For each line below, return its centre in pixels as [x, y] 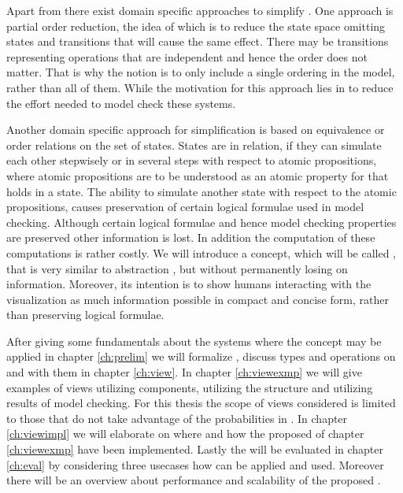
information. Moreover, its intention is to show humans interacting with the [189, 284]
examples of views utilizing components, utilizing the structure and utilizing [190, 387]
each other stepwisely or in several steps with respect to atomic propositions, [192, 160]
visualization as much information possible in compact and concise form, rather [198, 299]
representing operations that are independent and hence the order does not [187, 56]
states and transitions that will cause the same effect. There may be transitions [198, 41]
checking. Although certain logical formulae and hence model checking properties [201, 222]
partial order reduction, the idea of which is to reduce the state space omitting [196, 26]
